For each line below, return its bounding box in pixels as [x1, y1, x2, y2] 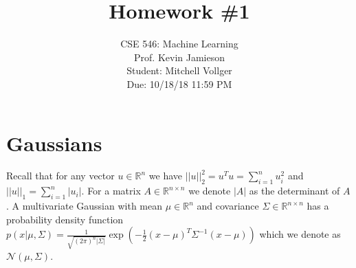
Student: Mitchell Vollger [126, 63, 232, 78]
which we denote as [259, 227, 341, 241]
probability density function [6, 212, 124, 226]
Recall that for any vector [6, 168, 115, 183]
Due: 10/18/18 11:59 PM [126, 76, 232, 91]
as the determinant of [249, 183, 340, 198]
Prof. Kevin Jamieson [134, 49, 225, 64]
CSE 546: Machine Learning [120, 36, 238, 51]
